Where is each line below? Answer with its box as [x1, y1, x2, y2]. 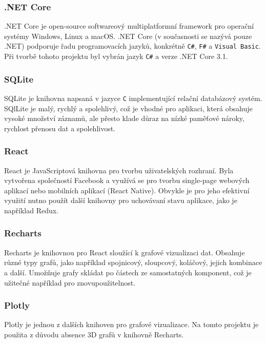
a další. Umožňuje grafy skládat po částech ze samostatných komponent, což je [4, 267, 252, 277]
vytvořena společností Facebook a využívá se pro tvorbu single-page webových [4, 175, 250, 186]
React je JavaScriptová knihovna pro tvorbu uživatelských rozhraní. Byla [4, 165, 234, 175]
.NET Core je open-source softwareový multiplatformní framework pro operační [4, 21, 254, 31]
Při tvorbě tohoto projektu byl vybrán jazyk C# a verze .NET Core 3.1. [4, 51, 228, 62]
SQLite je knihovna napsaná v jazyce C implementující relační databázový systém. [4, 92, 262, 103]
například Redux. [4, 205, 59, 215]
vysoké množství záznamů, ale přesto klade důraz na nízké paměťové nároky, [4, 113, 244, 124]
